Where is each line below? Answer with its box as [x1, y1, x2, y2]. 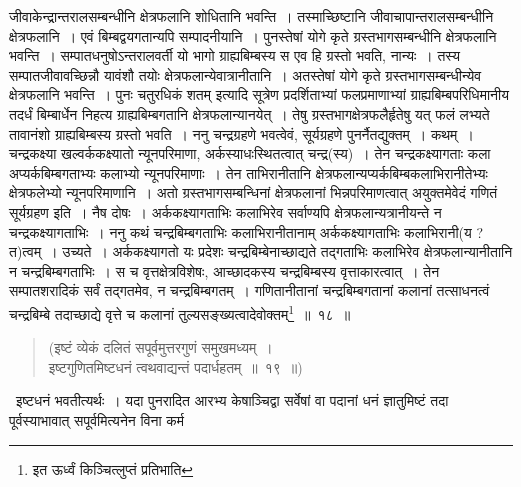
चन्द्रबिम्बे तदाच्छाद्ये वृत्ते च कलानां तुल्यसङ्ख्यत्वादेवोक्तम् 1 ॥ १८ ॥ [9, 300, 351, 324]
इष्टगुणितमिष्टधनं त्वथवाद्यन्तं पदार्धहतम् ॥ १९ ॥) [48, 356, 303, 377]
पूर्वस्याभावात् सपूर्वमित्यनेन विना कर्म [9, 409, 185, 430]
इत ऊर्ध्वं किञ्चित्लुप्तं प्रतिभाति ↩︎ [32, 458, 194, 479]
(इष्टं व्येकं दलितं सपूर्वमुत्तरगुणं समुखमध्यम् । [48, 337, 273, 358]
